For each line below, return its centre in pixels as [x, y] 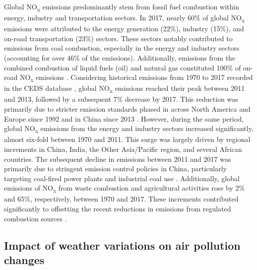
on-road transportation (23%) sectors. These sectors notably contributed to [118, 38]
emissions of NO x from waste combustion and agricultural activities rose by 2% [125, 189]
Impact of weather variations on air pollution [122, 245]
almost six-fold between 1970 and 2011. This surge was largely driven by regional [127, 139]
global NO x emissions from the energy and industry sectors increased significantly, [129, 129]
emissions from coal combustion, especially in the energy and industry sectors [122, 48]
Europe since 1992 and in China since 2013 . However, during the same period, [124, 118]
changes [24, 260]
